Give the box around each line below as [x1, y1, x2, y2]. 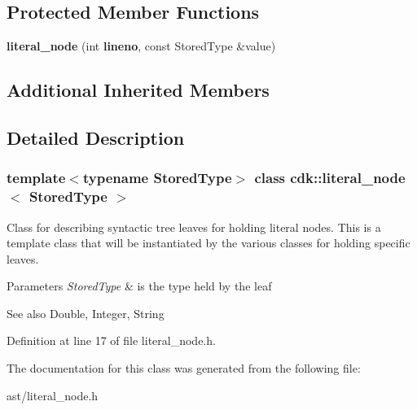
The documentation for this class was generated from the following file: [7, 360, 361, 377]
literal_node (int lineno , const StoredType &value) [7, 37, 276, 55]
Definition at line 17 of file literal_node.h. [7, 332, 216, 349]
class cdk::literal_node [254, 168, 406, 188]
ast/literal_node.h [7, 386, 99, 403]
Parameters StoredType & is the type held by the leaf [7, 277, 272, 294]
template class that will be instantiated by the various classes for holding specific [7, 234, 410, 251]
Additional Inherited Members [7, 77, 270, 102]
